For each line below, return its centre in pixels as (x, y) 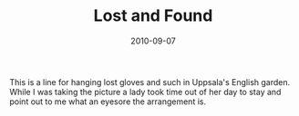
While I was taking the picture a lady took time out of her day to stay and (145, 92)
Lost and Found (153, 16)
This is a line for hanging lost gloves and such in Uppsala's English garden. (150, 82)
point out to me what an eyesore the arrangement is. (108, 101)
